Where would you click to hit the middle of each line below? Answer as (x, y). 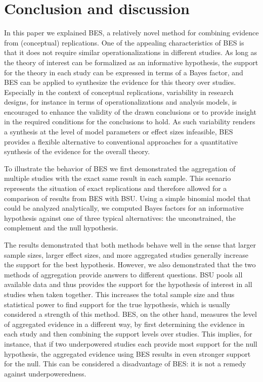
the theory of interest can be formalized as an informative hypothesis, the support (131, 62)
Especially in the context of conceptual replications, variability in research (119, 92)
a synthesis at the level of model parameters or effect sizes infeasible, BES (119, 132)
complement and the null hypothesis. (61, 228)
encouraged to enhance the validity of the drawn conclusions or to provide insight (130, 111)
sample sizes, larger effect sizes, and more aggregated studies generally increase (126, 254)
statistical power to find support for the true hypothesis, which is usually (117, 304)
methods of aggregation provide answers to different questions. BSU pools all (123, 274)
